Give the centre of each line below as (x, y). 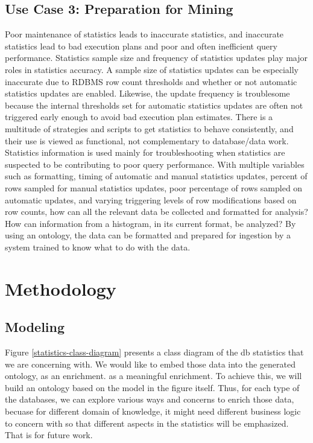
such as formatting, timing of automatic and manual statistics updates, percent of (156, 176)
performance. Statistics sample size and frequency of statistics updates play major (156, 58)
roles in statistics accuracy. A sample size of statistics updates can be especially (152, 69)
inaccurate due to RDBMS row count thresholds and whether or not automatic (151, 81)
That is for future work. (49, 435)
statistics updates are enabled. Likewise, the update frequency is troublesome (147, 93)
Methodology (61, 288)
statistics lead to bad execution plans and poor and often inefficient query (141, 46)
